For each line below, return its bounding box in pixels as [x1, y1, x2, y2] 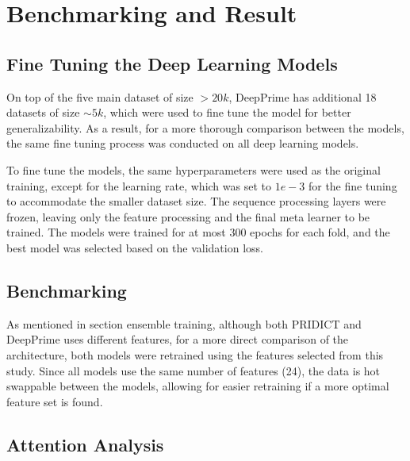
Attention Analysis [6, 432, 164, 456]
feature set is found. [6, 393, 103, 409]
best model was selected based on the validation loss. [6, 239, 263, 255]
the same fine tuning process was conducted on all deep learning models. [6, 135, 359, 152]
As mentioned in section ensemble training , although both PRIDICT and [6, 315, 362, 332]
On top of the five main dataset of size [6, 88, 194, 105]
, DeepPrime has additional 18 [228, 88, 377, 105]
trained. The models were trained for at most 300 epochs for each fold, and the [6, 224, 390, 240]
